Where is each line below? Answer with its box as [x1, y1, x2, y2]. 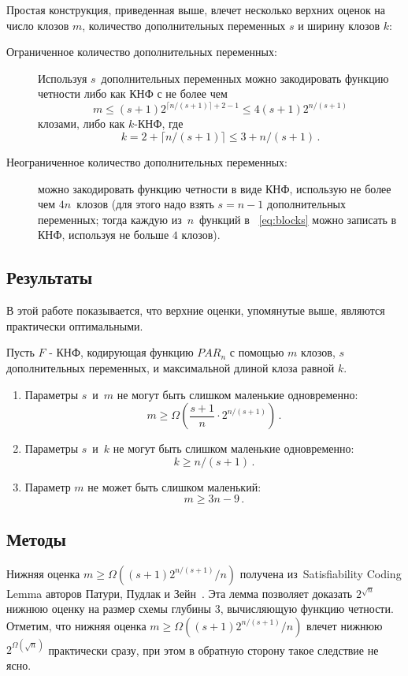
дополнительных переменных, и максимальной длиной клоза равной [6, 360, 335, 376]
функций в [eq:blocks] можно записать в [199, 211, 397, 227]
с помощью [229, 344, 284, 360]
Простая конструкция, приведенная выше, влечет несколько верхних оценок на [6, 2, 386, 17]
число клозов [6, 17, 69, 33]
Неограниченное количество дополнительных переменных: [6, 154, 287, 170]
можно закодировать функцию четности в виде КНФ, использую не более [38, 180, 391, 196]
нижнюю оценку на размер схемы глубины [6, 600, 212, 617]
